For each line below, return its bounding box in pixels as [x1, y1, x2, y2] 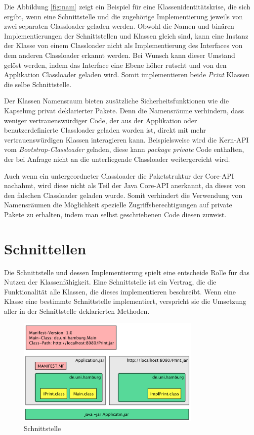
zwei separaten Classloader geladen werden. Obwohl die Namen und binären [4, 21, 234, 31]
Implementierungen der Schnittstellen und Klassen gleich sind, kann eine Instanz [4, 30, 249, 41]
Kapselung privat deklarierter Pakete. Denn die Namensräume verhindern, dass [4, 105, 244, 115]
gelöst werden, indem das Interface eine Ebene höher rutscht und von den [4, 59, 227, 70]
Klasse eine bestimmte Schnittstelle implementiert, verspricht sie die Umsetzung [4, 296, 247, 306]
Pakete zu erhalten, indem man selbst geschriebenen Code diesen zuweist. [4, 209, 227, 219]
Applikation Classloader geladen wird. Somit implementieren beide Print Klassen [4, 69, 250, 80]
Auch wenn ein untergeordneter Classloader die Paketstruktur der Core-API [4, 170, 234, 181]
